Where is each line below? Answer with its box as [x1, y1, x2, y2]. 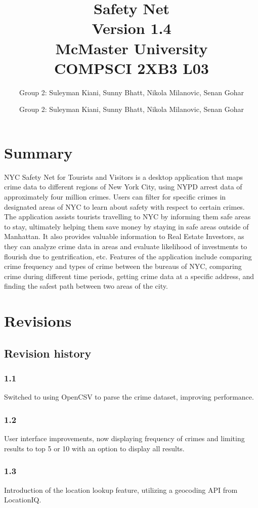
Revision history [4, 345, 92, 361]
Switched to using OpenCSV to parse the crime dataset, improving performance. [4, 392, 254, 402]
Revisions [4, 310, 72, 331]
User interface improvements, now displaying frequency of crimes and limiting [4, 433, 245, 444]
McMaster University [55, 37, 208, 58]
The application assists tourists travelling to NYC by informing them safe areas [4, 211, 251, 222]
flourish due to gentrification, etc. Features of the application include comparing [4, 251, 252, 261]
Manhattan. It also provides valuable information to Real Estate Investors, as [4, 231, 244, 242]
